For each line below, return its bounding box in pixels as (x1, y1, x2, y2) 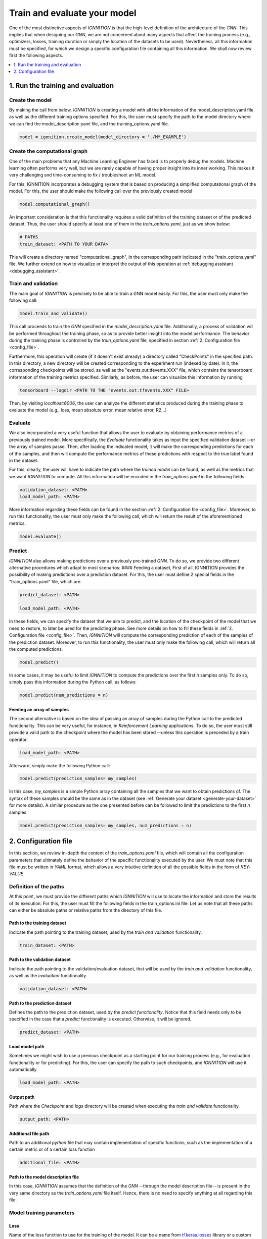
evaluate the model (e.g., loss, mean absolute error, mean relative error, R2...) (9, 407, 167, 413)
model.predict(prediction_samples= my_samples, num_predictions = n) (19, 823, 192, 828)
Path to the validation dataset (9, 957, 71, 962)
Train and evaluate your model (9, 7, 137, 18)
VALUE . (9, 871, 25, 877)
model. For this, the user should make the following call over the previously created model (9, 188, 193, 194)
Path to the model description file (9, 1174, 79, 1180)
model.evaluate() (19, 533, 62, 539)
